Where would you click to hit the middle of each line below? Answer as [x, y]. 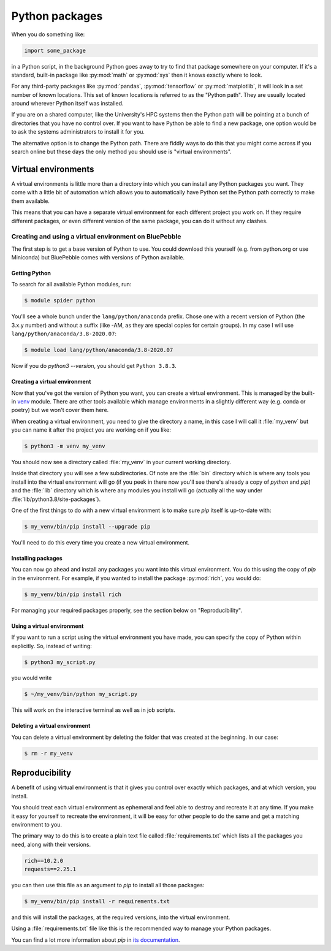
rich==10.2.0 [44, 861]
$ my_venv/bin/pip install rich [73, 594]
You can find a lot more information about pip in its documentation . [96, 940]
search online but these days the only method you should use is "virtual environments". [122, 152]
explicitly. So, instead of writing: [51, 646]
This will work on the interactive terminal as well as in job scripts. [93, 710]
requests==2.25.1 [50, 869]
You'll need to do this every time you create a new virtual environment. [101, 542]
